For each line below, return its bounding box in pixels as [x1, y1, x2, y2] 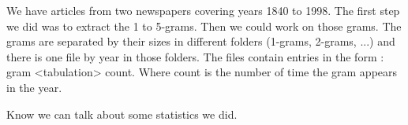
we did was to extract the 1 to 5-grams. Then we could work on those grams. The [6, 17, 402, 34]
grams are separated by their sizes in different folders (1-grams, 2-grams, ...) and [6, 33, 395, 50]
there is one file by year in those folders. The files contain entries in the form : [6, 48, 384, 64]
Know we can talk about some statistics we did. [6, 105, 238, 122]
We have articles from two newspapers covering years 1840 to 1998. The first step [6, 2, 400, 18]
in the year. [6, 79, 62, 95]
